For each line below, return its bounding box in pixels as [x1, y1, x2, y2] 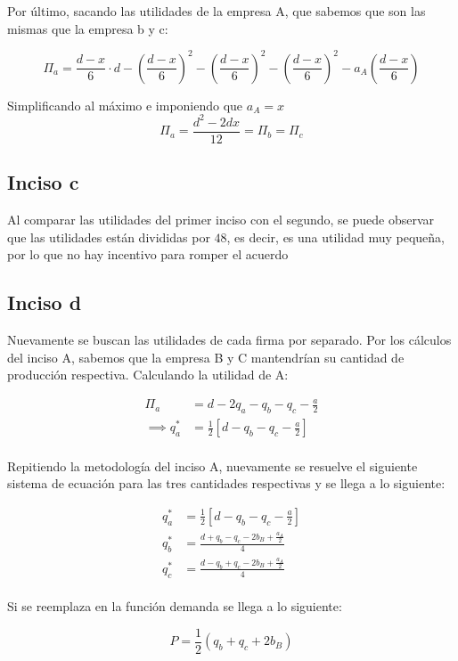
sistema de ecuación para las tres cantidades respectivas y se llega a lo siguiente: [7, 474, 446, 493]
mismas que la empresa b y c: [7, 19, 168, 37]
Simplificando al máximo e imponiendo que [7, 95, 243, 114]
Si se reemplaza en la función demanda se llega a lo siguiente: [7, 597, 342, 616]
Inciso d [7, 289, 82, 316]
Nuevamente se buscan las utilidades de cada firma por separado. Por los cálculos [7, 330, 452, 349]
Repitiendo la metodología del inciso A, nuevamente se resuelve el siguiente [7, 456, 418, 475]
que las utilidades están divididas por [7, 227, 210, 246]
